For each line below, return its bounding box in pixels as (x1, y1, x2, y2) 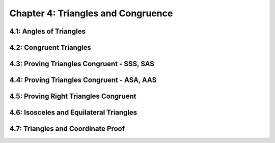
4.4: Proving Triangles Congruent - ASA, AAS (9, 76, 157, 84)
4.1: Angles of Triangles (9, 27, 86, 36)
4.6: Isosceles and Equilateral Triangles (9, 108, 137, 117)
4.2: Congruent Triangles (9, 43, 92, 52)
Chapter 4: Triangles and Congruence (9, 8, 173, 19)
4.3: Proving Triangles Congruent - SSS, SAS (9, 60, 155, 68)
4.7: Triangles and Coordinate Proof (9, 125, 125, 133)
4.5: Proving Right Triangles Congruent (9, 92, 136, 101)
